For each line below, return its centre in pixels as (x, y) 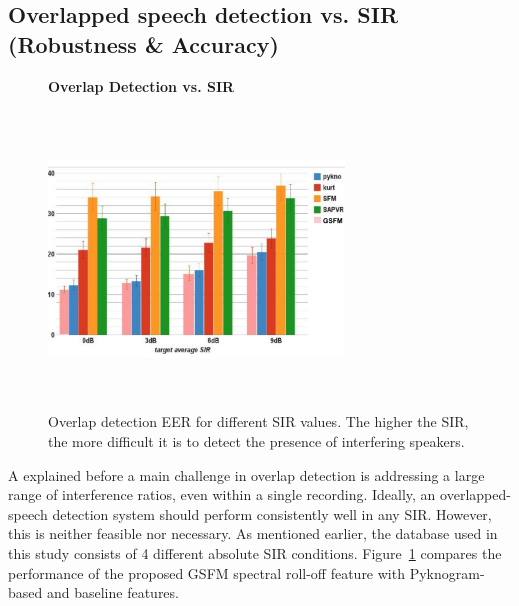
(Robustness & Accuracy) (143, 43)
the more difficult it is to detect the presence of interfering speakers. (256, 440)
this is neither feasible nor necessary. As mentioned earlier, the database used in (253, 533)
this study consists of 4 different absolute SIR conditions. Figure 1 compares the (255, 552)
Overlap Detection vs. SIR (141, 85)
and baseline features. (112, 592)
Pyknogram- (447, 572)
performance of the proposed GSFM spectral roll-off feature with (206, 572)
